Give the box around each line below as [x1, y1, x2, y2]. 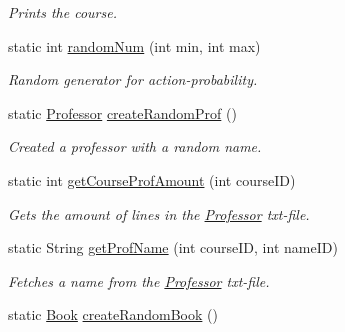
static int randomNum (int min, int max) [8, 35, 261, 56]
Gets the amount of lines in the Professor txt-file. [8, 203, 310, 224]
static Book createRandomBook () [8, 304, 218, 325]
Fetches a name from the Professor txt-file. [8, 270, 270, 291]
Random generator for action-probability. [8, 69, 258, 90]
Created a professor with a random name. [8, 136, 262, 157]
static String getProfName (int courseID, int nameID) [8, 237, 338, 258]
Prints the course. [8, 2, 117, 22]
